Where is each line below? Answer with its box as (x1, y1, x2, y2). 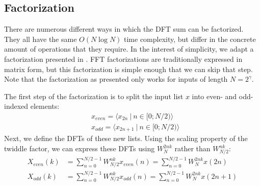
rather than (174, 143, 211, 154)
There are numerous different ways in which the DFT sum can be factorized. (4, 24, 244, 34)
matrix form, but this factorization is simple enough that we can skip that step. (4, 63, 253, 74)
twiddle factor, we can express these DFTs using (4, 143, 155, 154)
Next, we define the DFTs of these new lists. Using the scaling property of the (4, 133, 248, 144)
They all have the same (4, 33, 77, 44)
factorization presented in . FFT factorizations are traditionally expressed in (4, 53, 243, 64)
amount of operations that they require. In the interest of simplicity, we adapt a (4, 43, 254, 54)
